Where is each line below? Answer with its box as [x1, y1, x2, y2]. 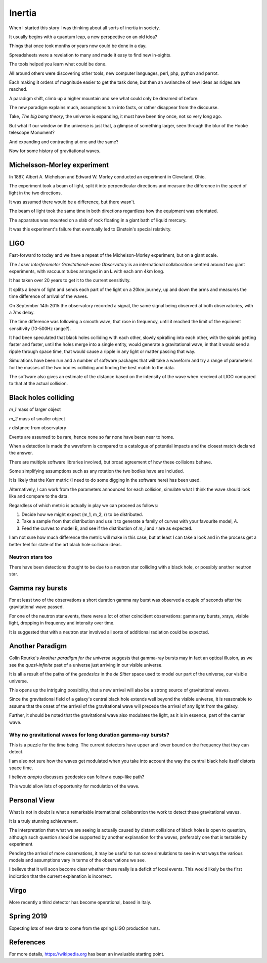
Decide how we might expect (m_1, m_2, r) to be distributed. [21, 511, 143, 517]
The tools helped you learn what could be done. [9, 61, 107, 67]
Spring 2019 [9, 912, 47, 920]
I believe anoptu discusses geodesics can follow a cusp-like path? [9, 774, 144, 780]
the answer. [9, 450, 33, 456]
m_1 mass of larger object [9, 406, 61, 412]
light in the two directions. [9, 190, 62, 196]
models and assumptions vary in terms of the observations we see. [9, 857, 146, 863]
